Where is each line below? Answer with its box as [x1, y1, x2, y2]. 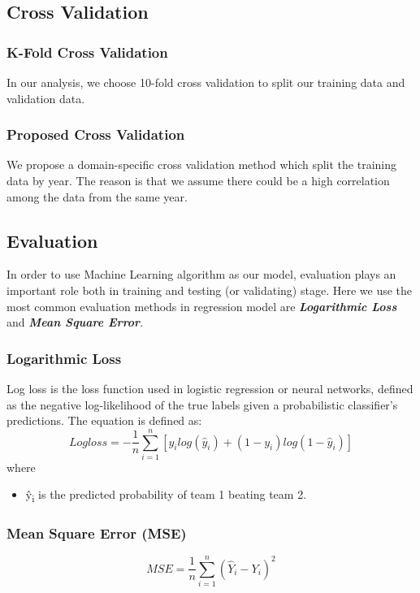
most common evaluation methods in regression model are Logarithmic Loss [6, 297, 397, 314]
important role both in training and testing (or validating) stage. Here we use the [6, 281, 412, 298]
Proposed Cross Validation [6, 124, 185, 145]
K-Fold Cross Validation [6, 41, 168, 62]
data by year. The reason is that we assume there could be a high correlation [6, 172, 390, 188]
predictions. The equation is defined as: [6, 412, 202, 429]
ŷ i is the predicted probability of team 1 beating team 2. [25, 486, 307, 505]
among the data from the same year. [6, 188, 188, 205]
